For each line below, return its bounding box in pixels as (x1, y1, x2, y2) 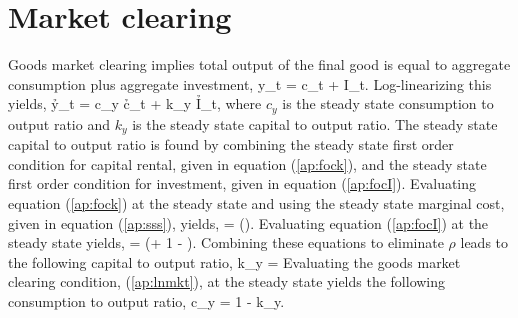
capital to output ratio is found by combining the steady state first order (8, 134, 454, 155)
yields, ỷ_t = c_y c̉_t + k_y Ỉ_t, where (8, 93, 262, 114)
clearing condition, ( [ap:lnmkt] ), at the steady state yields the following (8, 271, 446, 292)
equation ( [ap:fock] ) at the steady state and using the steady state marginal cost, (8, 193, 505, 213)
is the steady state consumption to (282, 93, 494, 114)
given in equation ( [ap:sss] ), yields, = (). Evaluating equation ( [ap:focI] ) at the (8, 212, 489, 233)
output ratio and (8, 113, 110, 134)
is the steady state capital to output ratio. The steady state (132, 113, 498, 134)
